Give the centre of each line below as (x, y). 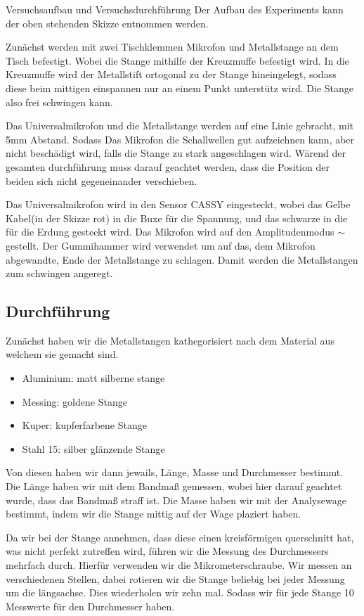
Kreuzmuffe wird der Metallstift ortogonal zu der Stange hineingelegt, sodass (171, 74)
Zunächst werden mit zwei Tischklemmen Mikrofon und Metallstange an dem (172, 47)
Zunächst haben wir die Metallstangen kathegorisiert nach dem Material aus (170, 340)
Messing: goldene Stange (74, 401)
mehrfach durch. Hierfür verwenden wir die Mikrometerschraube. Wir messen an (179, 565)
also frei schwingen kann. (59, 102)
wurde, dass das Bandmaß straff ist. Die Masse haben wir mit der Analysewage (176, 500)
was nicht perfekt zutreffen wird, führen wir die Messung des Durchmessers (167, 551)
